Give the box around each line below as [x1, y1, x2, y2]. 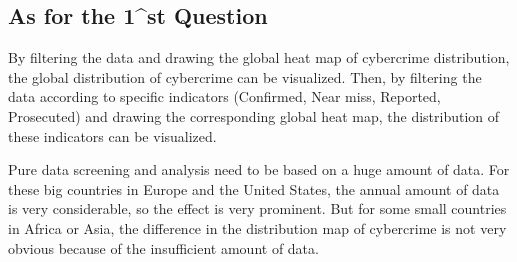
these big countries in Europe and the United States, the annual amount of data [8, 178, 500, 199]
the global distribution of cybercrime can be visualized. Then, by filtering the [8, 66, 482, 87]
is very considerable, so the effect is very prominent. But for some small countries [8, 198, 507, 219]
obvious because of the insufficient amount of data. [8, 237, 319, 258]
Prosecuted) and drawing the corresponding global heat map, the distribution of [8, 105, 500, 126]
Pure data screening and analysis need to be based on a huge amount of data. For [8, 159, 510, 180]
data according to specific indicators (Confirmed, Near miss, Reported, [8, 86, 441, 107]
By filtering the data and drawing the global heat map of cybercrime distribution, [8, 47, 510, 68]
